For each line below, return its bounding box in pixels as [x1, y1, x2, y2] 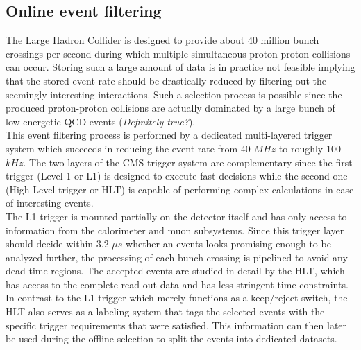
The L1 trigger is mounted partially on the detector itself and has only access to [6, 209, 347, 223]
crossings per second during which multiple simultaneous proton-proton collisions [6, 46, 351, 60]
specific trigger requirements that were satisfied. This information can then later [6, 317, 347, 332]
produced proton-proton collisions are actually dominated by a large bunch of [6, 100, 335, 115]
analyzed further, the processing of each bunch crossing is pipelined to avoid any [6, 250, 348, 264]
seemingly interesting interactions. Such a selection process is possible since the [6, 87, 342, 101]
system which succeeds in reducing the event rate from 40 [6, 141, 251, 155]
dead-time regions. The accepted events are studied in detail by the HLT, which [6, 263, 345, 278]
